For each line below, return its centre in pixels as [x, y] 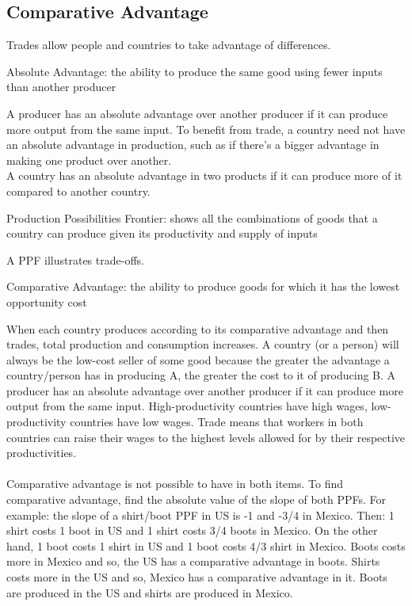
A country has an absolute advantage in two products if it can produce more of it [204, 175]
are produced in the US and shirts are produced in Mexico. [150, 592]
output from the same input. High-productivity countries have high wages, [187, 406]
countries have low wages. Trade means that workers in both [217, 422]
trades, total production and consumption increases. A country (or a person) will [203, 344]
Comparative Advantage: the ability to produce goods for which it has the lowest [203, 286]
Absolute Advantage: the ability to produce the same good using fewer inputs [195, 71]
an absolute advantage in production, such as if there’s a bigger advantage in [193, 145]
